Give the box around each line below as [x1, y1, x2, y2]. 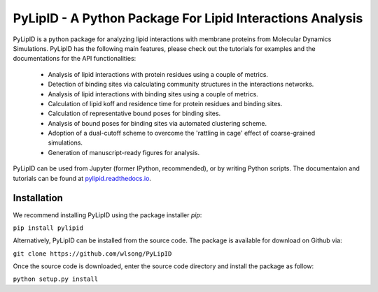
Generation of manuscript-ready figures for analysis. [48, 148, 199, 156]
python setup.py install [13, 275, 98, 283]
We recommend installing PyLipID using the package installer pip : [13, 210, 202, 219]
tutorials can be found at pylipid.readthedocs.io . [13, 174, 152, 182]
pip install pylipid [13, 224, 84, 232]
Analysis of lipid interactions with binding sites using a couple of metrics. [48, 89, 258, 98]
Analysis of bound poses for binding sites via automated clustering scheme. [48, 119, 267, 127]
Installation [13, 192, 63, 204]
